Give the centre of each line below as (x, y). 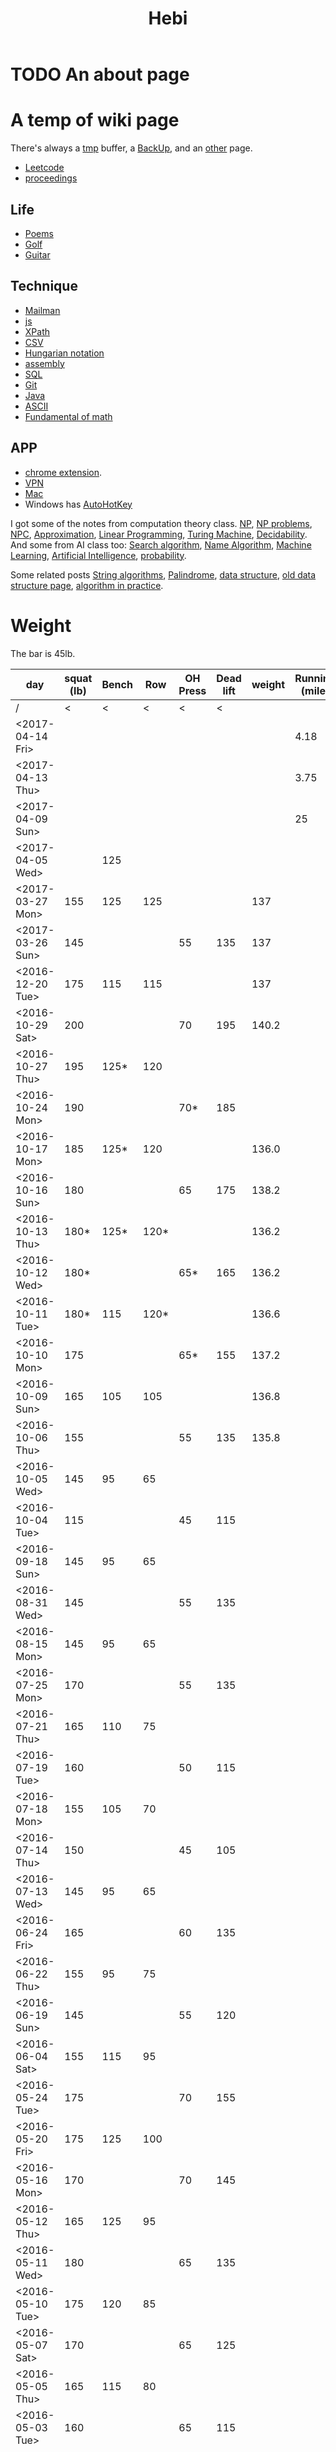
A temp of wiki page (95, 120)
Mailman (42, 310)
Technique (44, 286)
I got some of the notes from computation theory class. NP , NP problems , (161, 523)
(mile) (315, 690)
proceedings (51, 178)
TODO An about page (100, 74)
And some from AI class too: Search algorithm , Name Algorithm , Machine (161, 544)
